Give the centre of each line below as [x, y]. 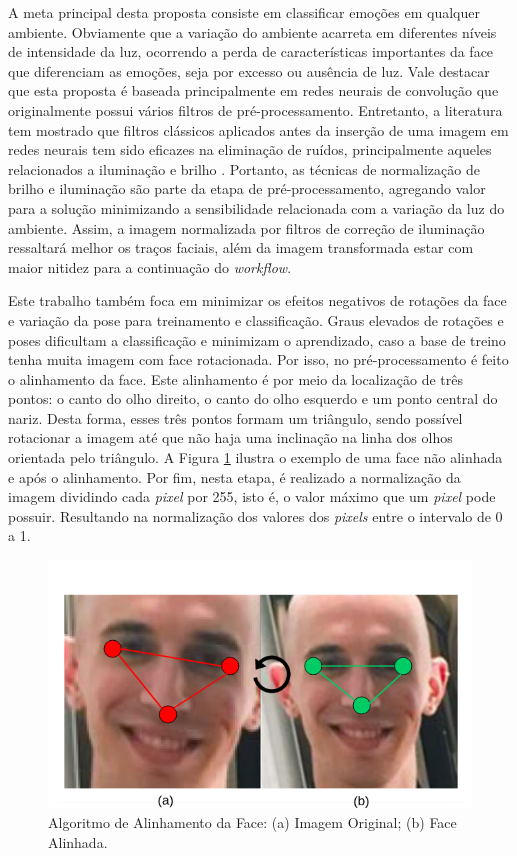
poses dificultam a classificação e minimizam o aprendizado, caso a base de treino [257, 339]
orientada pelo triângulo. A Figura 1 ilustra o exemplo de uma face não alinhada [255, 457]
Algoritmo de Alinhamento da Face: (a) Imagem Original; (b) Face [252, 821]
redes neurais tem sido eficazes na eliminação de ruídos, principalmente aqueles [250, 149]
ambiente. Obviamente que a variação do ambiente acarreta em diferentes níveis [252, 31]
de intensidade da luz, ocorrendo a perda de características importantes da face [251, 51]
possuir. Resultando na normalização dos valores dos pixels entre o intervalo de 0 [255, 515]
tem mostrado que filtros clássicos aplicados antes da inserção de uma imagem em [258, 129]
